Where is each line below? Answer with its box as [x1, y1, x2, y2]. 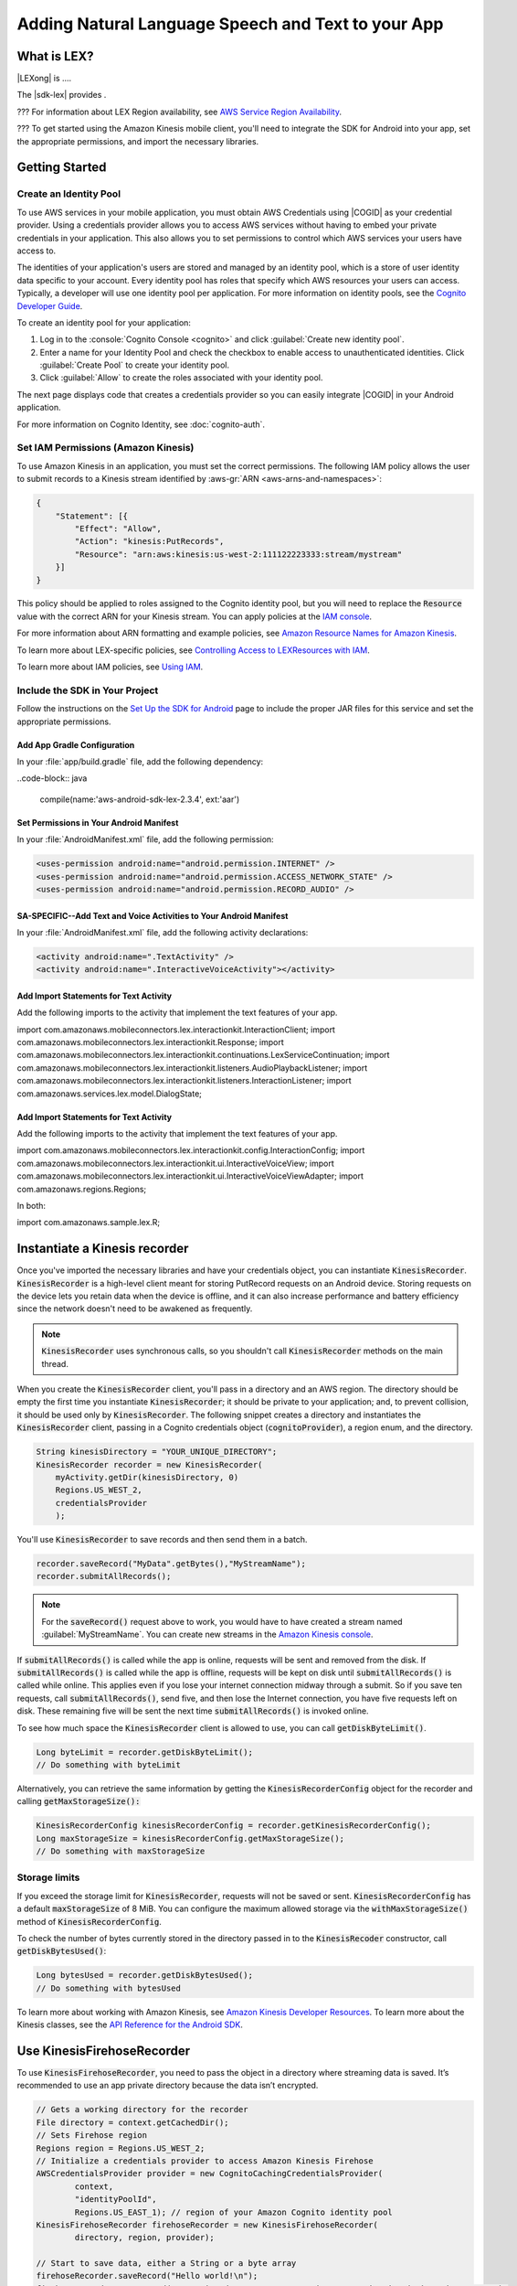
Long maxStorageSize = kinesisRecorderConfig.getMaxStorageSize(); [36, 1833, 345, 1843]
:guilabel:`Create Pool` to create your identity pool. [39, 359, 230, 370]
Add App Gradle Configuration [16, 739, 135, 750]
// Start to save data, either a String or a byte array [36, 2259, 297, 2269]
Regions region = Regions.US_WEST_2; [36, 2142, 206, 2153]
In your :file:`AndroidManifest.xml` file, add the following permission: [16, 834, 274, 845]
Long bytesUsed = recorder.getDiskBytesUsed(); [36, 1971, 253, 1981]
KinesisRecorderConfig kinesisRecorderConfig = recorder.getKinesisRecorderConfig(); [36, 1821, 431, 1831]
